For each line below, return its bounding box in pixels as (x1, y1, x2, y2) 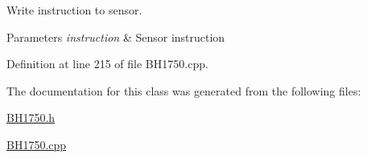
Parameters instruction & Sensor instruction (6, 28, 225, 45)
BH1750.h (6, 109, 56, 126)
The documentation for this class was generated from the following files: (6, 82, 361, 99)
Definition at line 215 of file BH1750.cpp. (6, 55, 208, 72)
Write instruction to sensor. (6, 2, 142, 18)
